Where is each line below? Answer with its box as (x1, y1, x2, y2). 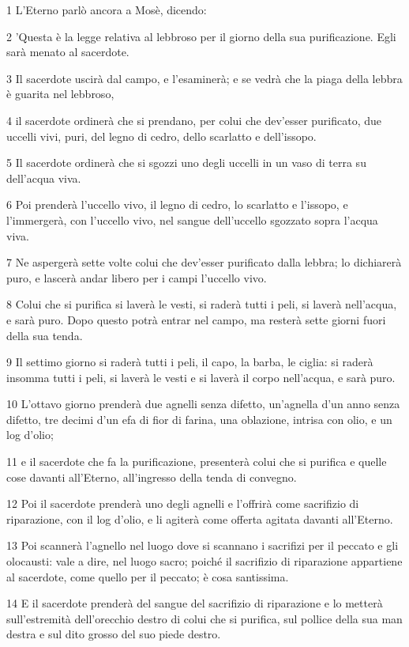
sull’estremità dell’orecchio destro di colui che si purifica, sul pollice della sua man (6, 610, 403, 626)
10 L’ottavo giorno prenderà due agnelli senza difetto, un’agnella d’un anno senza (6, 395, 400, 412)
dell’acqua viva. (6, 169, 81, 186)
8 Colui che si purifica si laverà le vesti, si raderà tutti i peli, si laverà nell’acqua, (6, 296, 397, 312)
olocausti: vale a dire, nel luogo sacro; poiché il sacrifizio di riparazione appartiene (6, 553, 403, 569)
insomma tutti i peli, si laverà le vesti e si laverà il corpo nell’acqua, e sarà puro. (6, 369, 396, 385)
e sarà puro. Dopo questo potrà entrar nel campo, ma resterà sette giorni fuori (6, 311, 386, 327)
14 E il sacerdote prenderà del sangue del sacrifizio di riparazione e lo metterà (6, 595, 383, 611)
